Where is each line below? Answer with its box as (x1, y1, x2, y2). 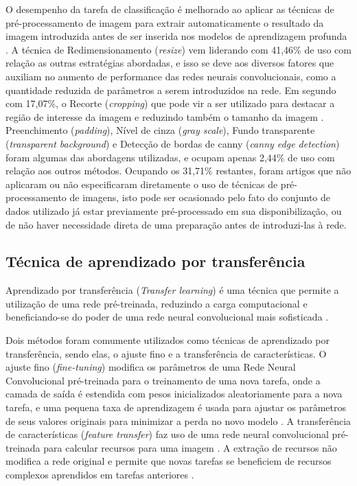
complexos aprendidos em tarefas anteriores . (5, 467, 194, 482)
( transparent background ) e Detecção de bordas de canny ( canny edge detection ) (5, 136, 340, 150)
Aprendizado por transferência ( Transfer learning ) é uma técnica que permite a (5, 283, 339, 297)
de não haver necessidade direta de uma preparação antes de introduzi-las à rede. (5, 217, 347, 231)
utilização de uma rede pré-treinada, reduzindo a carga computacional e (5, 296, 308, 310)
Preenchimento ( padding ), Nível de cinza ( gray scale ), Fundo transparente (5, 123, 315, 137)
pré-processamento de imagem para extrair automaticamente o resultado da (5, 15, 324, 30)
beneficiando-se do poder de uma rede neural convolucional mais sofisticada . (5, 310, 329, 324)
